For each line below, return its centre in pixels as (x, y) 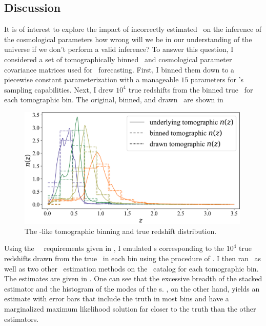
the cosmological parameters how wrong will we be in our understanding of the (128, 39)
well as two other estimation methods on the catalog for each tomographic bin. (131, 268)
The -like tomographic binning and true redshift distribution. (121, 231)
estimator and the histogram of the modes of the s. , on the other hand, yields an (132, 288)
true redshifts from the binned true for (191, 89)
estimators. (22, 319)
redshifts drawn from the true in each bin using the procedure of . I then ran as (133, 258)
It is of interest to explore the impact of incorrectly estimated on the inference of (133, 29)
